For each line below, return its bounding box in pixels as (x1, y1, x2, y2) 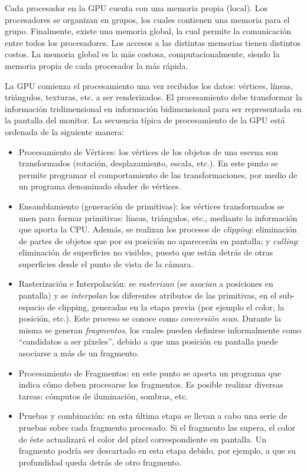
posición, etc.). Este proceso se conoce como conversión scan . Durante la (18, 312, 281, 324)
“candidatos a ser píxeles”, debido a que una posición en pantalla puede (18, 335, 278, 348)
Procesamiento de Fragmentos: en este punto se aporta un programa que (18, 366, 282, 379)
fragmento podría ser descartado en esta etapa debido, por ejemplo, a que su (18, 444, 296, 457)
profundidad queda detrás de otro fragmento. (18, 455, 182, 468)
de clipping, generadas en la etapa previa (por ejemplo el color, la (47, 300, 285, 313)
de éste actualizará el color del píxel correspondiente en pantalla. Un (18, 432, 266, 445)
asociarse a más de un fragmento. (18, 347, 139, 359)
